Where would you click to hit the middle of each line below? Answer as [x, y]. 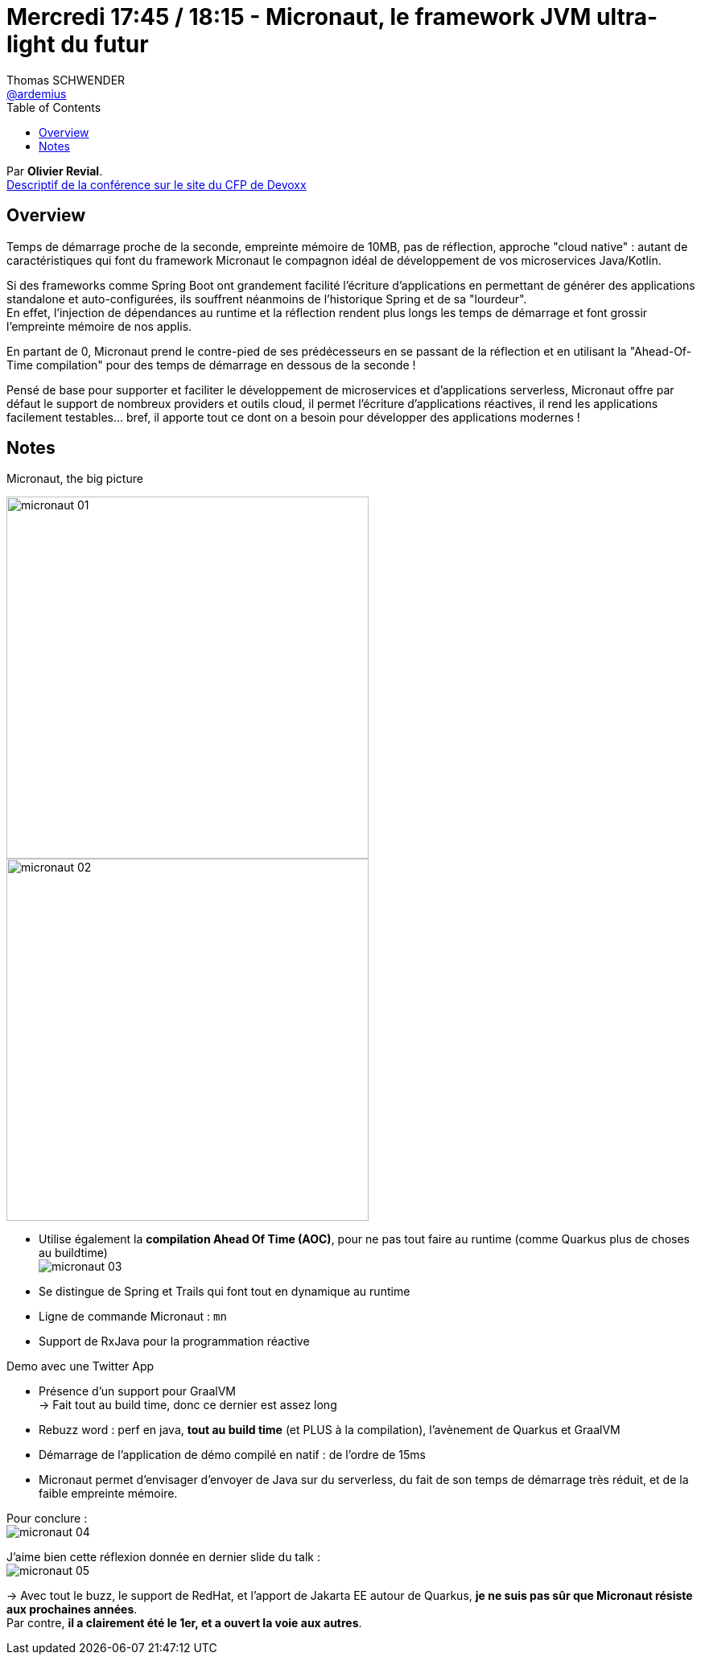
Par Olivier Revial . [55, 171]
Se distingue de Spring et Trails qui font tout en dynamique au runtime [225, 1292]
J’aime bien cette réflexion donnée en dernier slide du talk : [163, 1557]
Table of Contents [54, 107]
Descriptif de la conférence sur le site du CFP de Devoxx [157, 184]
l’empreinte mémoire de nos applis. [99, 326]
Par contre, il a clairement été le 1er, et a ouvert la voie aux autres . [184, 1623]
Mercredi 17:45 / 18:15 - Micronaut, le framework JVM [299, 17]
